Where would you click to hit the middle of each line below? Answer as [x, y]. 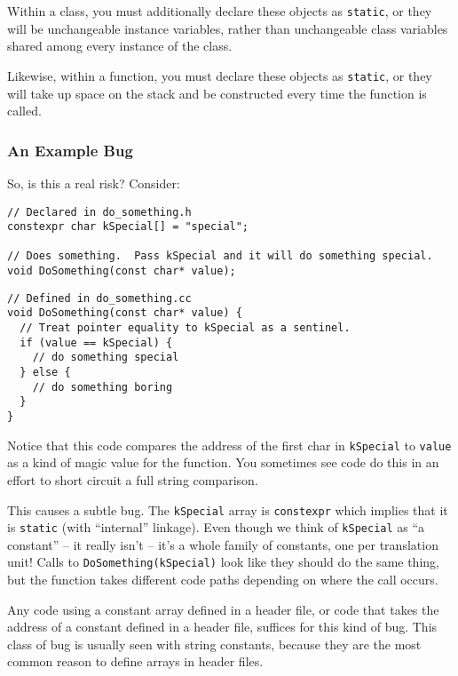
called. [24, 111]
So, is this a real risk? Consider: [94, 183]
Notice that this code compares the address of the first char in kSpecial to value [229, 445]
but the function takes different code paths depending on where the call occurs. [223, 580]
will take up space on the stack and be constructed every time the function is [217, 93]
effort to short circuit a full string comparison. [133, 479]
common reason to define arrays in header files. [135, 661]
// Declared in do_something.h [99, 212]
